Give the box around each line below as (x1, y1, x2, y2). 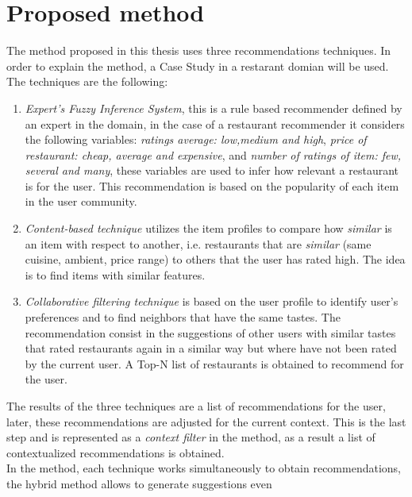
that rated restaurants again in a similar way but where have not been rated (25, 340, 397, 356)
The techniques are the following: (6, 73, 168, 90)
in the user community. (25, 193, 137, 210)
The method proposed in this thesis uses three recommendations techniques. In (6, 42, 391, 59)
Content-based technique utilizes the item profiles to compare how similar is (25, 220, 392, 237)
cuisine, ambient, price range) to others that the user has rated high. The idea (25, 251, 406, 268)
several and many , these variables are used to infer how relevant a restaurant (25, 162, 399, 179)
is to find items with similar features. (25, 266, 206, 283)
